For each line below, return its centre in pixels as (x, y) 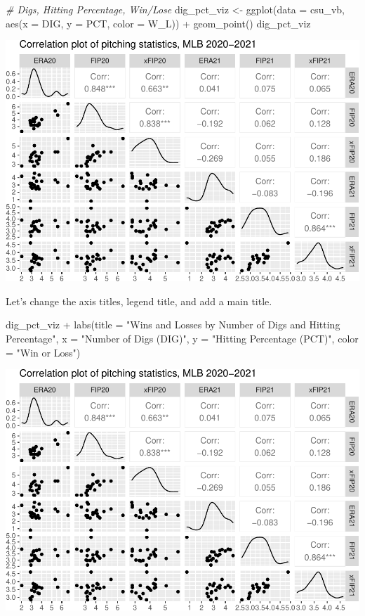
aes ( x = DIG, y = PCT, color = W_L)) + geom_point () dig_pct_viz (158, 23)
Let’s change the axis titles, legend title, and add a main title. (139, 301)
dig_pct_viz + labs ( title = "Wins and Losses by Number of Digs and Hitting (173, 325)
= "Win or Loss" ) (43, 352)
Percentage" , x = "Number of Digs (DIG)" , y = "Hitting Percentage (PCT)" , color (182, 338)
